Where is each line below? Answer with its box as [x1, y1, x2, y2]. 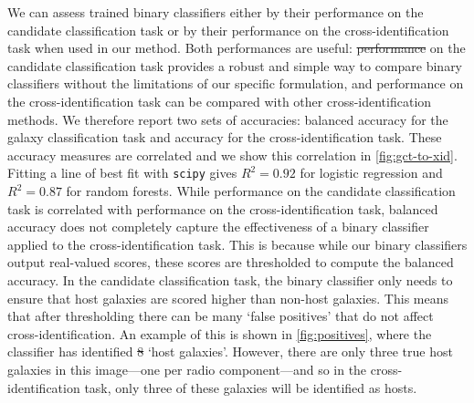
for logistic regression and [300, 163, 443, 182]
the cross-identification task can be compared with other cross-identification [7, 91, 432, 110]
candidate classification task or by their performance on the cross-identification [7, 20, 449, 39]
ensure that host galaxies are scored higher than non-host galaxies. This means [7, 288, 448, 307]
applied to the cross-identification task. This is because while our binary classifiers [7, 234, 468, 253]
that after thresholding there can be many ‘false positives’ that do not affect [7, 306, 434, 325]
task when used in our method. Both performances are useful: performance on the [7, 38, 466, 57]
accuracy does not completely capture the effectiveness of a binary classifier [7, 217, 429, 236]
